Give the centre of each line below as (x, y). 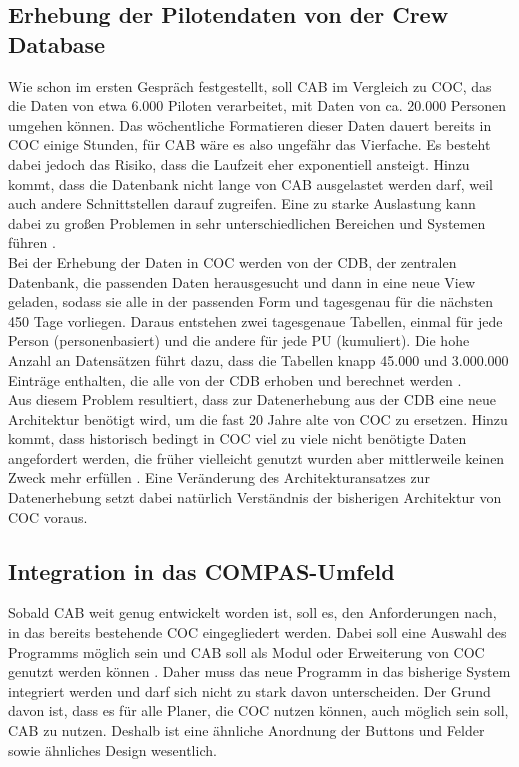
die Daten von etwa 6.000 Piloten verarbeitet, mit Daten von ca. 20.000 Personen (257, 105)
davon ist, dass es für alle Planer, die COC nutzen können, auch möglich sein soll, (258, 710)
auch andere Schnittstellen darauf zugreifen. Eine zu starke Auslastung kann (242, 203)
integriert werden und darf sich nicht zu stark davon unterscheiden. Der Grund (249, 690)
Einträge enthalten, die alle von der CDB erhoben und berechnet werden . (235, 379)
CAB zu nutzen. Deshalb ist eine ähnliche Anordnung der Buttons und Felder (246, 730)
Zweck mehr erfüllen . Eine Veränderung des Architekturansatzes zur (219, 477)
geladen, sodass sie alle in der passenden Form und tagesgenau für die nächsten (251, 301)
